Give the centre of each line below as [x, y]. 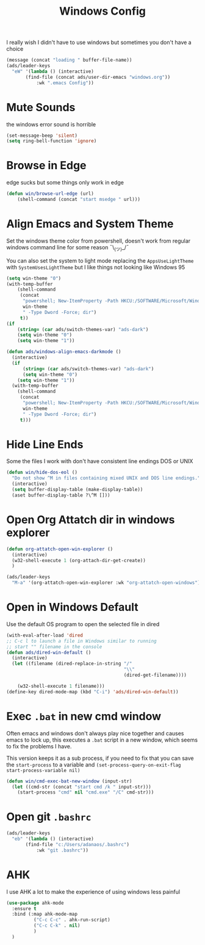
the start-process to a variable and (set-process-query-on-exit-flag [94, 764]
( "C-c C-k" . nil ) [57, 926]
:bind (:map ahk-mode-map [45, 914]
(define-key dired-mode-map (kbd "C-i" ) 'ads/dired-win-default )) [92, 691]
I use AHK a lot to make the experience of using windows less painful [93, 892]
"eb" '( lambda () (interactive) [53, 839]
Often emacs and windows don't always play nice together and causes [95, 733]
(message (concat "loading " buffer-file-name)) [69, 60]
